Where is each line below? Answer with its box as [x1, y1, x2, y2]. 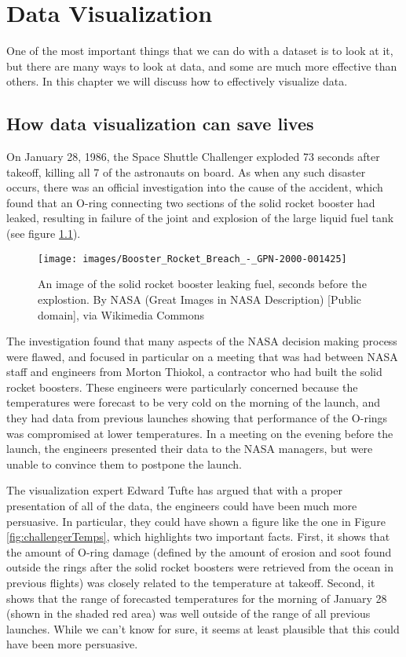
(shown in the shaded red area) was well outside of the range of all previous [6, 605, 371, 622]
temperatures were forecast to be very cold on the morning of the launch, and [6, 394, 380, 411]
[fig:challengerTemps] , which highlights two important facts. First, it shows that [6, 528, 390, 545]
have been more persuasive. [6, 636, 138, 652]
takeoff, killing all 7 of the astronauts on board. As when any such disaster [6, 163, 366, 180]
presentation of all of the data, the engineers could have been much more [6, 498, 357, 514]
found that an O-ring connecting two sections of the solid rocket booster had [6, 194, 375, 210]
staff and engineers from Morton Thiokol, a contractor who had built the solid [6, 363, 382, 380]
